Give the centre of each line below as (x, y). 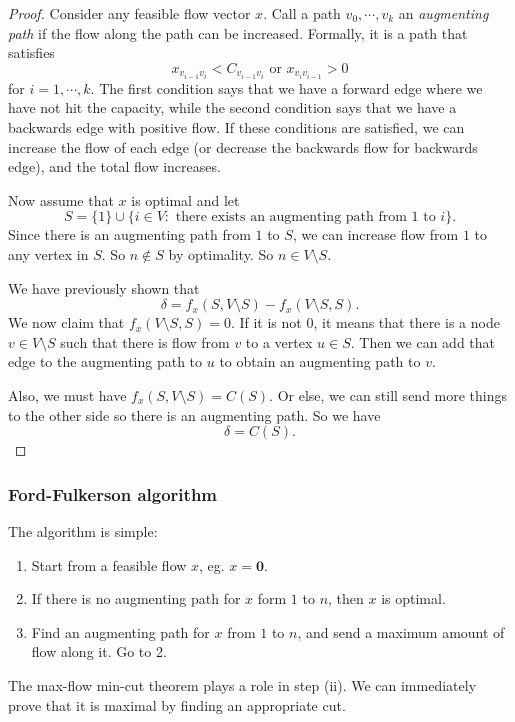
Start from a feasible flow (109, 564)
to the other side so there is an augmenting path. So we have (194, 414)
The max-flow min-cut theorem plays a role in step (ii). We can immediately (242, 684)
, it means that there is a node (406, 322)
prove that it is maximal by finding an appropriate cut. (177, 704)
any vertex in (48, 254)
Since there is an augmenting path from (129, 234)
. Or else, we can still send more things (388, 395)
